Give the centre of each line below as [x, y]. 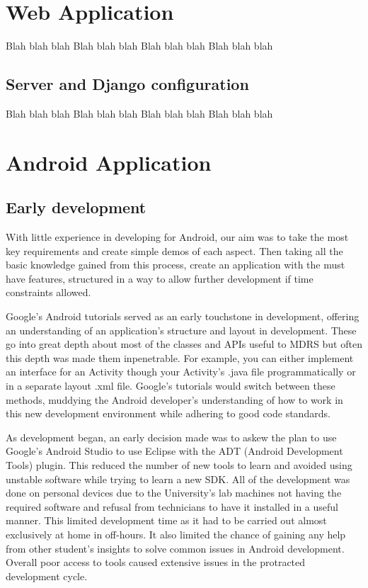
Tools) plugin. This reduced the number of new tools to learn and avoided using [179, 465]
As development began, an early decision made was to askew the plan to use [171, 437]
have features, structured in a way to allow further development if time [160, 278]
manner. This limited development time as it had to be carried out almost [166, 520]
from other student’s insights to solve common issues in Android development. [175, 548]
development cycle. [47, 576]
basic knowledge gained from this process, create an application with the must [176, 265]
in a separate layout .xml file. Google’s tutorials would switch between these [171, 386]
